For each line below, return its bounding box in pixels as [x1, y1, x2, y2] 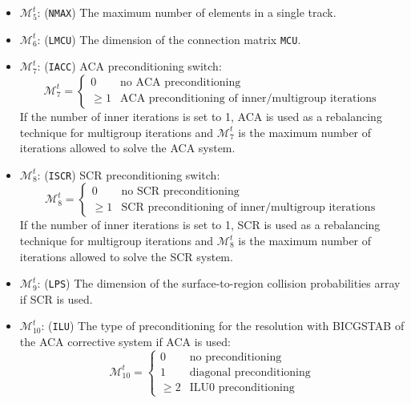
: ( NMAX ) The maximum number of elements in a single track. [37, 4, 336, 20]
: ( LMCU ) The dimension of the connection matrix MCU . [37, 30, 301, 47]
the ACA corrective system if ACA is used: [19, 333, 232, 350]
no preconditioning [189, 351, 282, 363]
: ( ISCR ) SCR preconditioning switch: [37, 166, 220, 183]
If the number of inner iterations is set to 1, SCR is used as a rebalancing [19, 216, 381, 233]
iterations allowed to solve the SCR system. [19, 248, 233, 264]
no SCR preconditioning [121, 185, 240, 197]
